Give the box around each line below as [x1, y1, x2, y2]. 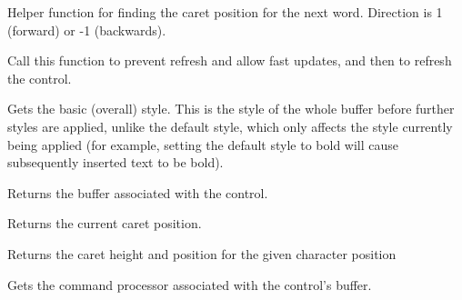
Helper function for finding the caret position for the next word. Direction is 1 [7, 3, 443, 21]
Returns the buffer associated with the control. [7, 183, 268, 202]
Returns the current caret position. [7, 214, 202, 233]
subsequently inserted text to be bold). [7, 153, 224, 172]
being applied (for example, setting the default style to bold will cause [7, 135, 399, 154]
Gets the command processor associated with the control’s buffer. [7, 275, 372, 294]
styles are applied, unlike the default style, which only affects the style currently [7, 116, 453, 135]
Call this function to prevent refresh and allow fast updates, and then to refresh [7, 51, 452, 70]
